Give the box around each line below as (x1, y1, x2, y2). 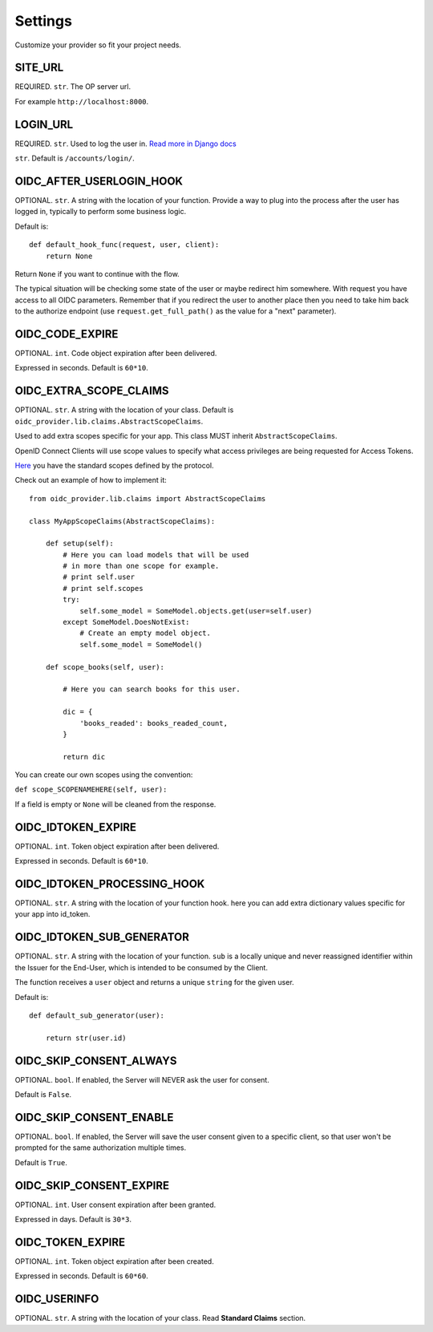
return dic (63, 752, 106, 761)
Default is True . (14, 1157, 67, 1167)
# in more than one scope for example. (63, 561, 220, 571)
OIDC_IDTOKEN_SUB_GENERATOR (14, 930, 190, 944)
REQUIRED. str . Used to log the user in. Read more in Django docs (14, 139, 237, 148)
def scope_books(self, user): (45, 662, 164, 671)
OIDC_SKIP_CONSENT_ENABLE (14, 1111, 174, 1124)
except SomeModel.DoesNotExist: (63, 617, 190, 627)
